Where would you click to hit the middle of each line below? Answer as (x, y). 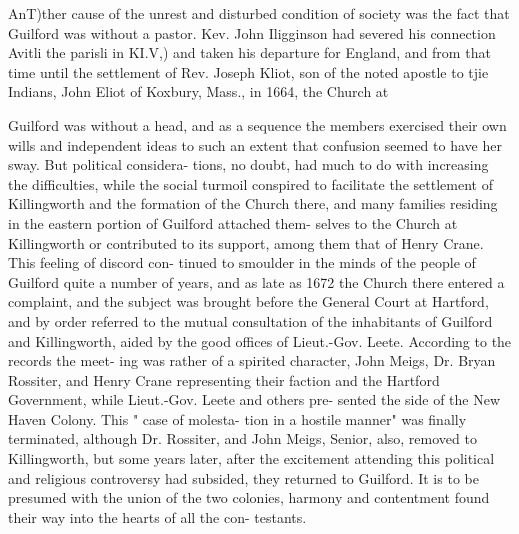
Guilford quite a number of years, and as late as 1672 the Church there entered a (256, 281)
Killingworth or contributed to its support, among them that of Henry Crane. (246, 242)
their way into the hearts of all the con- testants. (157, 516)
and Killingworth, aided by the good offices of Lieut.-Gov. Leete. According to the (260, 340)
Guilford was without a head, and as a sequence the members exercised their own (257, 124)
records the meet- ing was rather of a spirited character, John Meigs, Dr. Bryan (252, 360)
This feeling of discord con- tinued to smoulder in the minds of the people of (242, 262)
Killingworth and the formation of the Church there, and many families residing (253, 203)
